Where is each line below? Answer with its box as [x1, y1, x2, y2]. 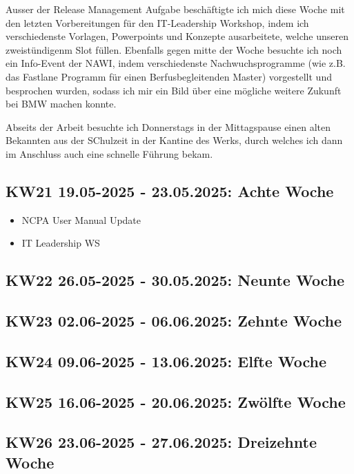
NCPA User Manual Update [21, 212, 141, 227]
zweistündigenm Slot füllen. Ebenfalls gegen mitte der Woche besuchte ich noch [6, 42, 342, 56]
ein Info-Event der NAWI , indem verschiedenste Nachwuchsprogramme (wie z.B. [6, 56, 346, 70]
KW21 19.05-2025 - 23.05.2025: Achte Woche [6, 180, 334, 201]
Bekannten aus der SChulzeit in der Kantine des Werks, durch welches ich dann [6, 133, 343, 147]
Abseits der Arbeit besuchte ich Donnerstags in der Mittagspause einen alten [6, 119, 331, 134]
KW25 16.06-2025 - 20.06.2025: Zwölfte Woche [6, 391, 346, 412]
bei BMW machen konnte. [6, 96, 117, 111]
